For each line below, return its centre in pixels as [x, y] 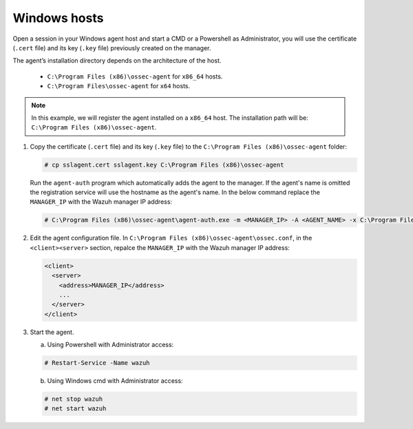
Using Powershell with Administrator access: [110, 345]
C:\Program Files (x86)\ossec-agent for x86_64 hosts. [135, 76]
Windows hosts [58, 18]
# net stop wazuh [74, 399]
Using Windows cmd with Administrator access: [115, 381]
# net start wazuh [75, 409]
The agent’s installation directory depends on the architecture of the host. [117, 61]
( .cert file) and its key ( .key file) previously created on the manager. [112, 48]
